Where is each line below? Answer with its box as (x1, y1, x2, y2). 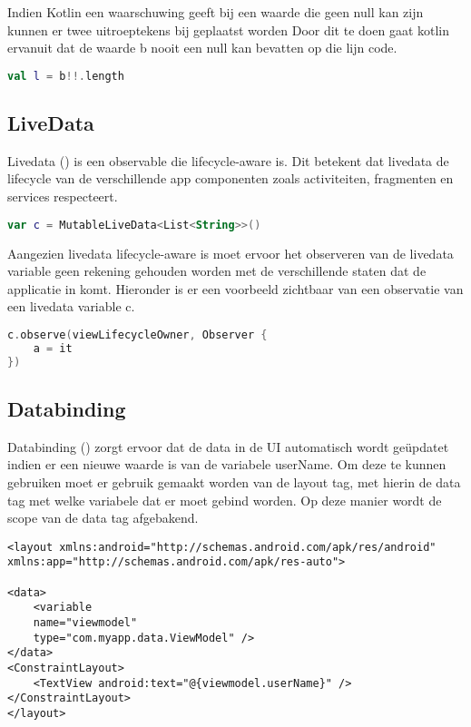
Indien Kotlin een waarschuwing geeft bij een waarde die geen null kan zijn (7, 3, 424, 21)
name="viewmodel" (33, 615, 138, 629)
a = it (33, 341, 73, 355)
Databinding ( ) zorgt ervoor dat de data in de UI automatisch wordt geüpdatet (7, 437, 449, 456)
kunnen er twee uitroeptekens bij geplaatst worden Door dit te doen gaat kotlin (7, 20, 450, 39)
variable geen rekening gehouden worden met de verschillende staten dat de (7, 261, 427, 280)
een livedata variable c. (7, 297, 135, 316)
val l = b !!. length (7, 69, 124, 83)
